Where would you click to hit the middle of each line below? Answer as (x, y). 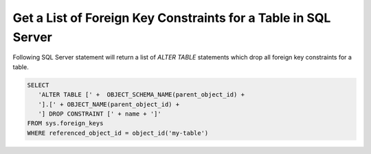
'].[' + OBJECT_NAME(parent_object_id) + (109, 104)
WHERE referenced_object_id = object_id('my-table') (118, 133)
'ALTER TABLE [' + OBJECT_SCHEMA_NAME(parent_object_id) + (142, 95)
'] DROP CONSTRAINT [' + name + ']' (100, 114)
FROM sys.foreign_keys (65, 124)
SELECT (38, 85)
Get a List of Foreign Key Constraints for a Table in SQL (172, 18)
